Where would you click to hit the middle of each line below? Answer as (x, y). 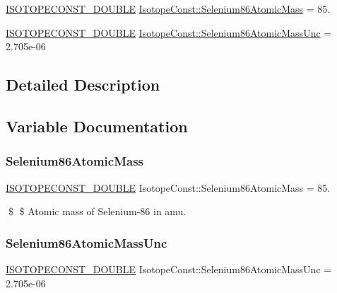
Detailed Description (83, 85)
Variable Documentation (97, 126)
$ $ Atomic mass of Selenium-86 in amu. (97, 211)
